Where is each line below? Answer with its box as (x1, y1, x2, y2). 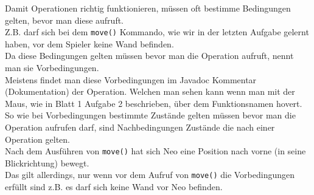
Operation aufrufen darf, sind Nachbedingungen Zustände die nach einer (5, 121, 275, 133)
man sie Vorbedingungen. (5, 61, 99, 74)
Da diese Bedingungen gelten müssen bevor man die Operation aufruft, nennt (5, 49, 294, 62)
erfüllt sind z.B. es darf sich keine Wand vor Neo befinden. (5, 180, 223, 193)
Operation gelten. (5, 132, 71, 145)
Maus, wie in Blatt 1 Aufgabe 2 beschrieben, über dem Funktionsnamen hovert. (5, 97, 302, 109)
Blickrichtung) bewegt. (5, 156, 89, 169)
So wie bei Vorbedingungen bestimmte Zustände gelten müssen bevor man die (5, 109, 296, 121)
